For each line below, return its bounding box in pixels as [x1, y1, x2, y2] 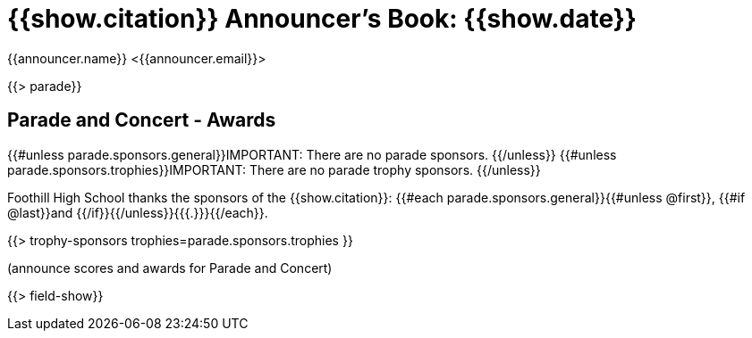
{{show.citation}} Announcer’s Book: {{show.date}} [7, 4, 637, 34]
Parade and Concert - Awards [7, 109, 276, 132]
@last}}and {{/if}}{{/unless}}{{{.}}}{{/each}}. [7, 204, 268, 220]
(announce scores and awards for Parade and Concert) [7, 260, 333, 276]
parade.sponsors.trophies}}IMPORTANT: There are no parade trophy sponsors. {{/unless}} [7, 161, 541, 177]
